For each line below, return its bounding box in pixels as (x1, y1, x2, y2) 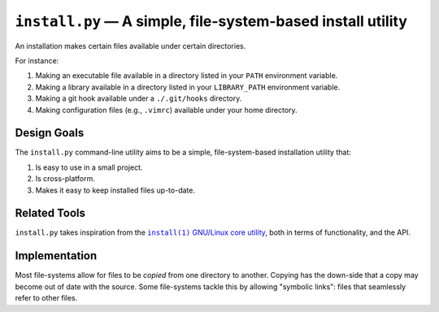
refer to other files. (15, 293, 78, 303)
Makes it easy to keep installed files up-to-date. (35, 185, 195, 195)
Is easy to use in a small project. (35, 162, 143, 172)
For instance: (15, 55, 59, 65)
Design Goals (15, 126, 85, 140)
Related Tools (15, 206, 85, 220)
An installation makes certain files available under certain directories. (15, 41, 246, 50)
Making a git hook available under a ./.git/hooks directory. (35, 93, 242, 103)
